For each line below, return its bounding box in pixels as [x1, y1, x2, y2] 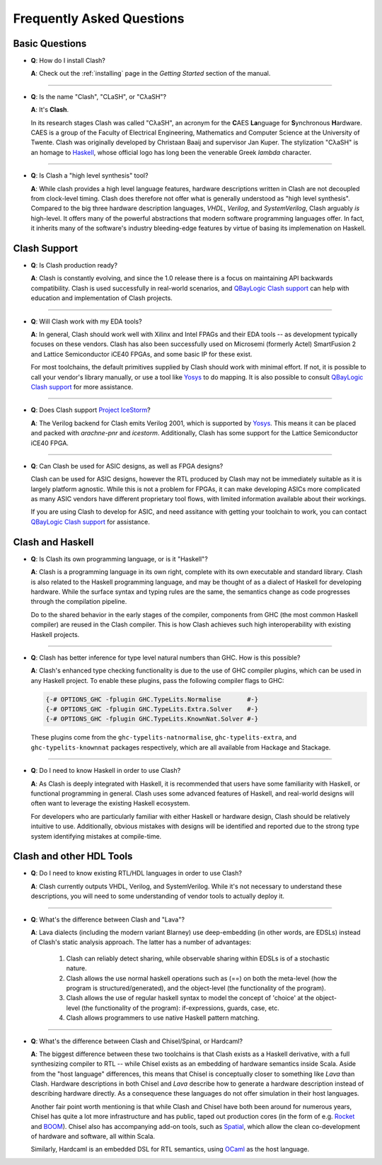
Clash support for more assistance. [30, 382, 134, 391]
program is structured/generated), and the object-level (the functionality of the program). [66, 984, 326, 992]
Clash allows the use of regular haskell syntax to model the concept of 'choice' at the [66, 994, 315, 1002]
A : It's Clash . [30, 105, 69, 114]
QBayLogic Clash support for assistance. [30, 517, 150, 526]
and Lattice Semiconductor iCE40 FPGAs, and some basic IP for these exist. [30, 350, 253, 358]
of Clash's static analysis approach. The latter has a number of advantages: [30, 938, 251, 946]
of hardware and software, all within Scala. [30, 1132, 156, 1141]
